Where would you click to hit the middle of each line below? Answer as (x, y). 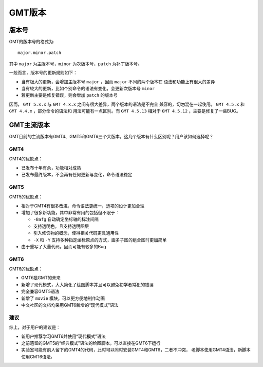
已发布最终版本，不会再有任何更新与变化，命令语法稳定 (77, 175)
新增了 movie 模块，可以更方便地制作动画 (63, 298)
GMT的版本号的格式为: (32, 42)
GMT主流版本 (29, 125)
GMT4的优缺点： (26, 159)
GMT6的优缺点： (26, 269)
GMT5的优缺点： (26, 197)
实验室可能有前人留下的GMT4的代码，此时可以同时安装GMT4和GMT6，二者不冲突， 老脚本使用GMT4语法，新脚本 (136, 350)
